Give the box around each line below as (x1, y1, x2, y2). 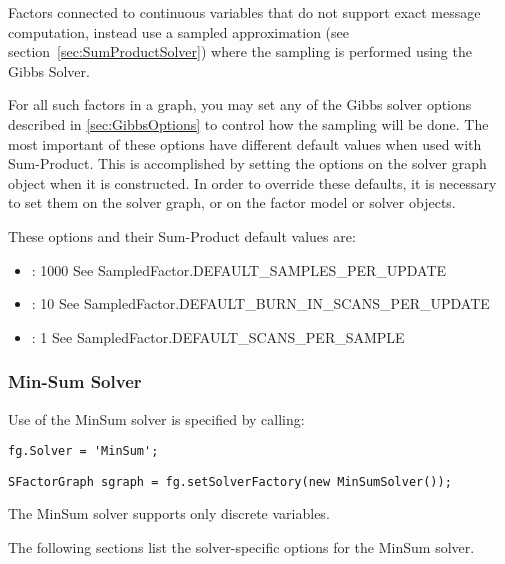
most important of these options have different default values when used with (8, 133, 482, 154)
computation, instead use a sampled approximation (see (8, 21, 350, 42)
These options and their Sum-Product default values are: (8, 225, 356, 246)
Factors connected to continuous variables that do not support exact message (8, 2, 481, 22)
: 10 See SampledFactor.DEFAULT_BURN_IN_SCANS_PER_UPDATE (31, 293, 490, 314)
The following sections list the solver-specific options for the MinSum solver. (8, 537, 475, 558)
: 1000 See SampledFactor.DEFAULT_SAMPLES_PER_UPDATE (31, 259, 447, 280)
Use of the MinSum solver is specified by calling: (8, 408, 305, 429)
